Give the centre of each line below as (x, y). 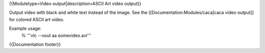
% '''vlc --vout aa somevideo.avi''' (56, 35)
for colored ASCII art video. (37, 19)
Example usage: (25, 28)
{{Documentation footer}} (35, 44)
